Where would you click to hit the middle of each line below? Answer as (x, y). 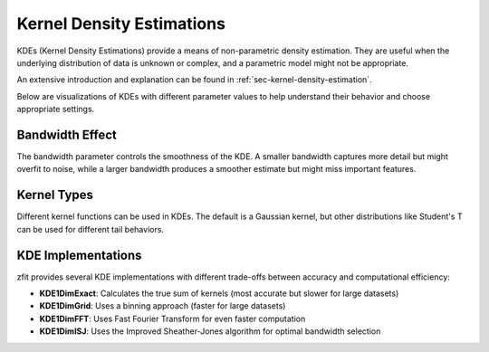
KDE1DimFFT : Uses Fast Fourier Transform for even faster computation (173, 319)
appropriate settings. (56, 109)
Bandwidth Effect (67, 134)
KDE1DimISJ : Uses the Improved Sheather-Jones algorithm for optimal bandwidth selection (210, 331)
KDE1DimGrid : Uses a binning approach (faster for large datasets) (163, 306)
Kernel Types (55, 195)
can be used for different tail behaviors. (91, 229)
